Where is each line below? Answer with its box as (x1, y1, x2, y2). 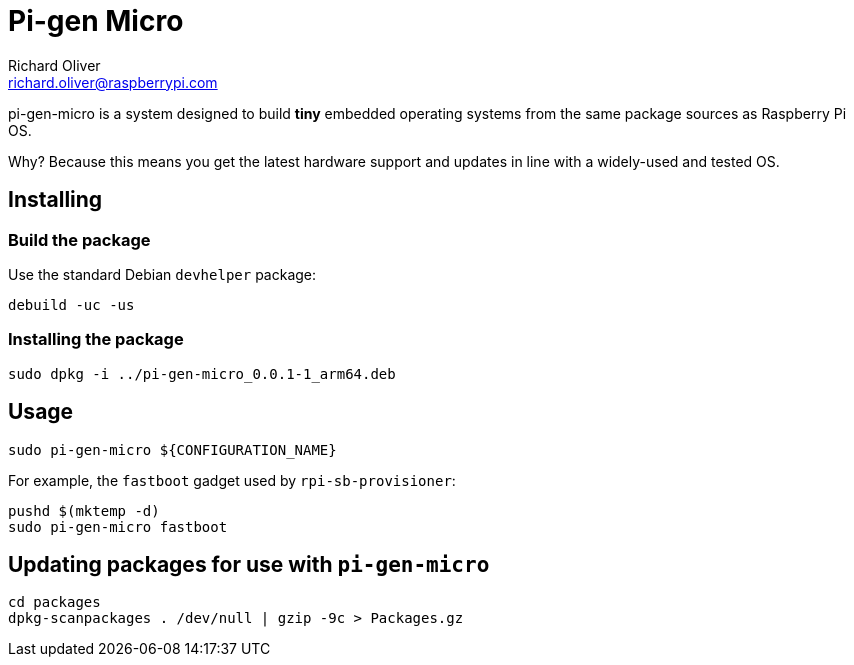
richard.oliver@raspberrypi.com (8, 73, 218, 91)
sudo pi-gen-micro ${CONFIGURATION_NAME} (8, 441, 337, 458)
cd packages (8, 594, 101, 611)
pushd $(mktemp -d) (8, 502, 160, 519)
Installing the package (8, 329, 184, 350)
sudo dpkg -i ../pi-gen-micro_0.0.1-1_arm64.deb (8, 365, 396, 382)
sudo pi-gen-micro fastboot (8, 518, 228, 535)
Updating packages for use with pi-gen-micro (8, 551, 490, 577)
